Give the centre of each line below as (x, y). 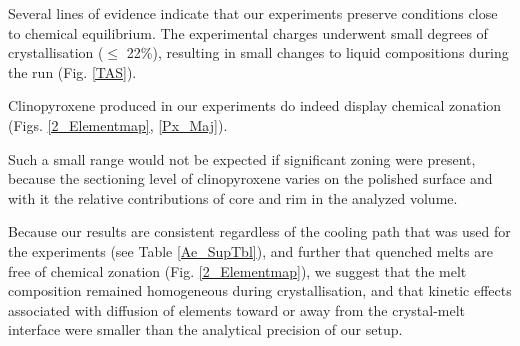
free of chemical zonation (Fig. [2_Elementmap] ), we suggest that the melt (237, 270)
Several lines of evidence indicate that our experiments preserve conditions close (253, 13)
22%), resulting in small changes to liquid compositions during (317, 52)
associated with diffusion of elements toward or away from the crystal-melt (237, 309)
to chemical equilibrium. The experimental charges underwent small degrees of (248, 32)
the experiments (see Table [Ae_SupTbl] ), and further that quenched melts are (250, 250)
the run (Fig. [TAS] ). (72, 71)
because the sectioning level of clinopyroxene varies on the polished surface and (250, 178)
